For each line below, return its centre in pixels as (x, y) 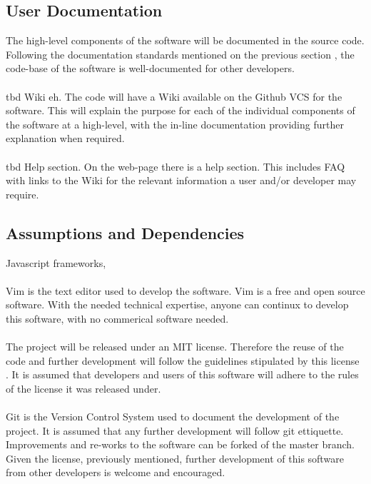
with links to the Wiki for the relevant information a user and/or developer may (181, 180)
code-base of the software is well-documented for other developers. (150, 68)
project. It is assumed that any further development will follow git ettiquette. (175, 430)
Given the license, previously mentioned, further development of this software (175, 458)
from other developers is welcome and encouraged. (116, 472)
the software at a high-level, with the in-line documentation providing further (175, 124)
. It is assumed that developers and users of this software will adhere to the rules (182, 374)
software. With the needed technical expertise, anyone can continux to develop (177, 304)
